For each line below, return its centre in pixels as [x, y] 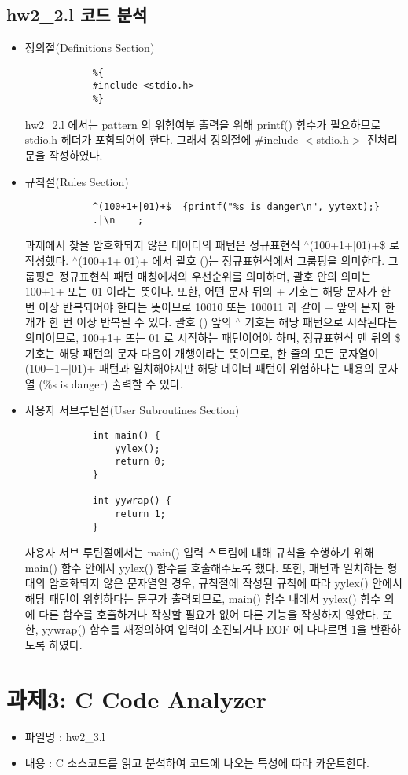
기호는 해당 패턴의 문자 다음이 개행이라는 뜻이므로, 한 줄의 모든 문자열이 [202, 353]
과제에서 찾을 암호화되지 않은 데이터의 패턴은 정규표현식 [162, 245]
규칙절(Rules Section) [77, 181]
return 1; [140, 514]
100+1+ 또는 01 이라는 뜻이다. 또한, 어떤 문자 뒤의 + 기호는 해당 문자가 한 [208, 291]
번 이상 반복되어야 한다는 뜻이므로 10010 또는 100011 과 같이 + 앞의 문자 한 [210, 306]
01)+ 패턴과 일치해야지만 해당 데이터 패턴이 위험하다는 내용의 [222, 368]
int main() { [126, 435]
